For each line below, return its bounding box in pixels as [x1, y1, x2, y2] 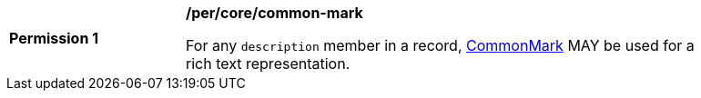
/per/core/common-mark [186, 4, 363, 22]
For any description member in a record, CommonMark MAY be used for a [186, 36, 695, 54]
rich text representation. [186, 54, 350, 73]
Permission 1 [9, 29, 99, 47]
